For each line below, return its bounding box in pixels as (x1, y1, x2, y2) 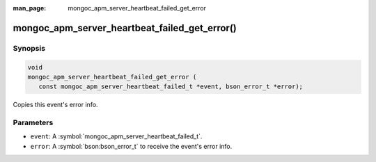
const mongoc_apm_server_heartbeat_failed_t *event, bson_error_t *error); (38, 83, 303, 90)
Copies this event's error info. (13, 101, 98, 109)
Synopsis (13, 43, 45, 53)
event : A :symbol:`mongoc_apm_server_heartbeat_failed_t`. (30, 132, 203, 140)
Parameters (13, 118, 54, 128)
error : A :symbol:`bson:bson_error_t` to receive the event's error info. (30, 142, 233, 150)
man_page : (13, 4, 47, 12)
